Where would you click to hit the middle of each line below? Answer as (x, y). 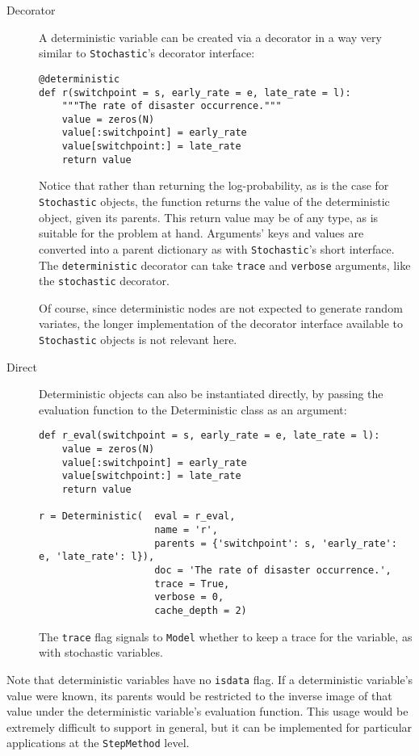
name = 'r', (186, 530)
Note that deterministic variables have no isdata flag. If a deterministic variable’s (210, 679)
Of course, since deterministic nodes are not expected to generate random (221, 307)
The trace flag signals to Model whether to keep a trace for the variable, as (226, 636)
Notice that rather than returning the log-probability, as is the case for (214, 185)
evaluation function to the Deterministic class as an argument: (193, 409)
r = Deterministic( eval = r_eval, (137, 517)
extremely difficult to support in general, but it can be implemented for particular (209, 727)
